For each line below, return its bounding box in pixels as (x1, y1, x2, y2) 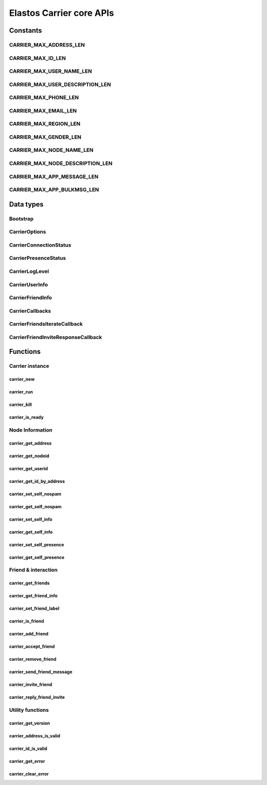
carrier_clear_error (9, 771, 49, 777)
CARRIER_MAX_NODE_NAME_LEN (9, 147, 93, 153)
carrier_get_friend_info (9, 593, 58, 599)
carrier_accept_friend (9, 643, 55, 649)
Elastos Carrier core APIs (9, 7, 114, 18)
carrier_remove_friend (9, 656, 57, 662)
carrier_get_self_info (9, 529, 53, 535)
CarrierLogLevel (9, 268, 49, 275)
